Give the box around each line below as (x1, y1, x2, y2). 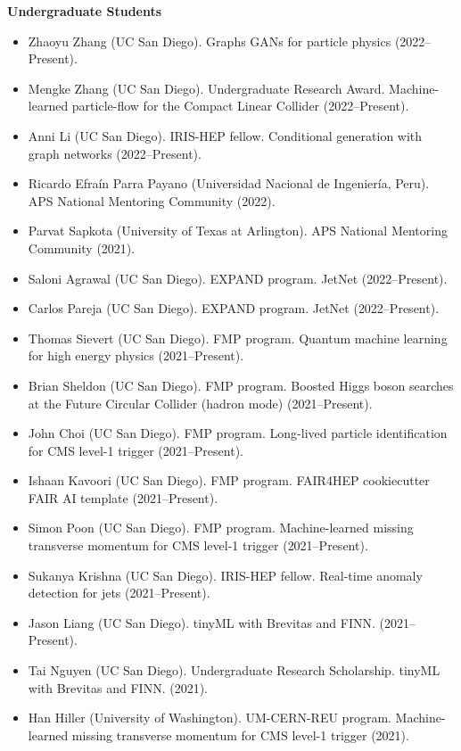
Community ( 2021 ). (28, 238, 136, 257)
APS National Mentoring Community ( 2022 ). (28, 191, 276, 210)
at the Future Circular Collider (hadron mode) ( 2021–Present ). (28, 393, 373, 412)
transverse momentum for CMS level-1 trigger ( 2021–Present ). (28, 536, 368, 555)
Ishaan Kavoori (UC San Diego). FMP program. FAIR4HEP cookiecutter (28, 471, 430, 490)
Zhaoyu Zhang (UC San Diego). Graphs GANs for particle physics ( (28, 31, 400, 50)
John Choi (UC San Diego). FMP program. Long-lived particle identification (28, 424, 448, 442)
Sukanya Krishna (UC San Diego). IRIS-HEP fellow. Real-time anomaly (28, 565, 423, 584)
